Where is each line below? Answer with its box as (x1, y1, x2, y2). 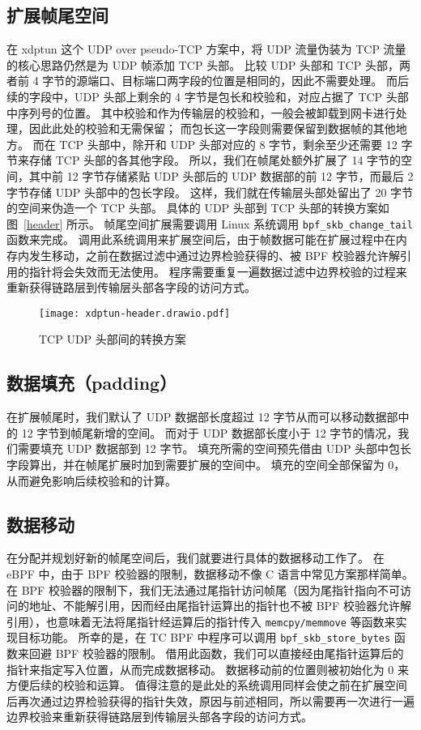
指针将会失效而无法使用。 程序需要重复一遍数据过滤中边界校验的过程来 (28, 263, 407, 280)
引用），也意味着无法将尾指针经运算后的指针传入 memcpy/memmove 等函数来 (6, 613, 396, 630)
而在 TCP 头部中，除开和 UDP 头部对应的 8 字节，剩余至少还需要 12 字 (32, 135, 413, 152)
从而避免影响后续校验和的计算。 (6, 472, 176, 489)
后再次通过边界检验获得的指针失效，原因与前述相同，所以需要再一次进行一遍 (6, 692, 415, 709)
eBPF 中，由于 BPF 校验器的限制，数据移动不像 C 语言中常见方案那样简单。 (6, 565, 414, 582)
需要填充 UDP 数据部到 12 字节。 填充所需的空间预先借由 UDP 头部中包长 (17, 440, 412, 457)
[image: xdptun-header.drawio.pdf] (39, 307, 231, 319)
